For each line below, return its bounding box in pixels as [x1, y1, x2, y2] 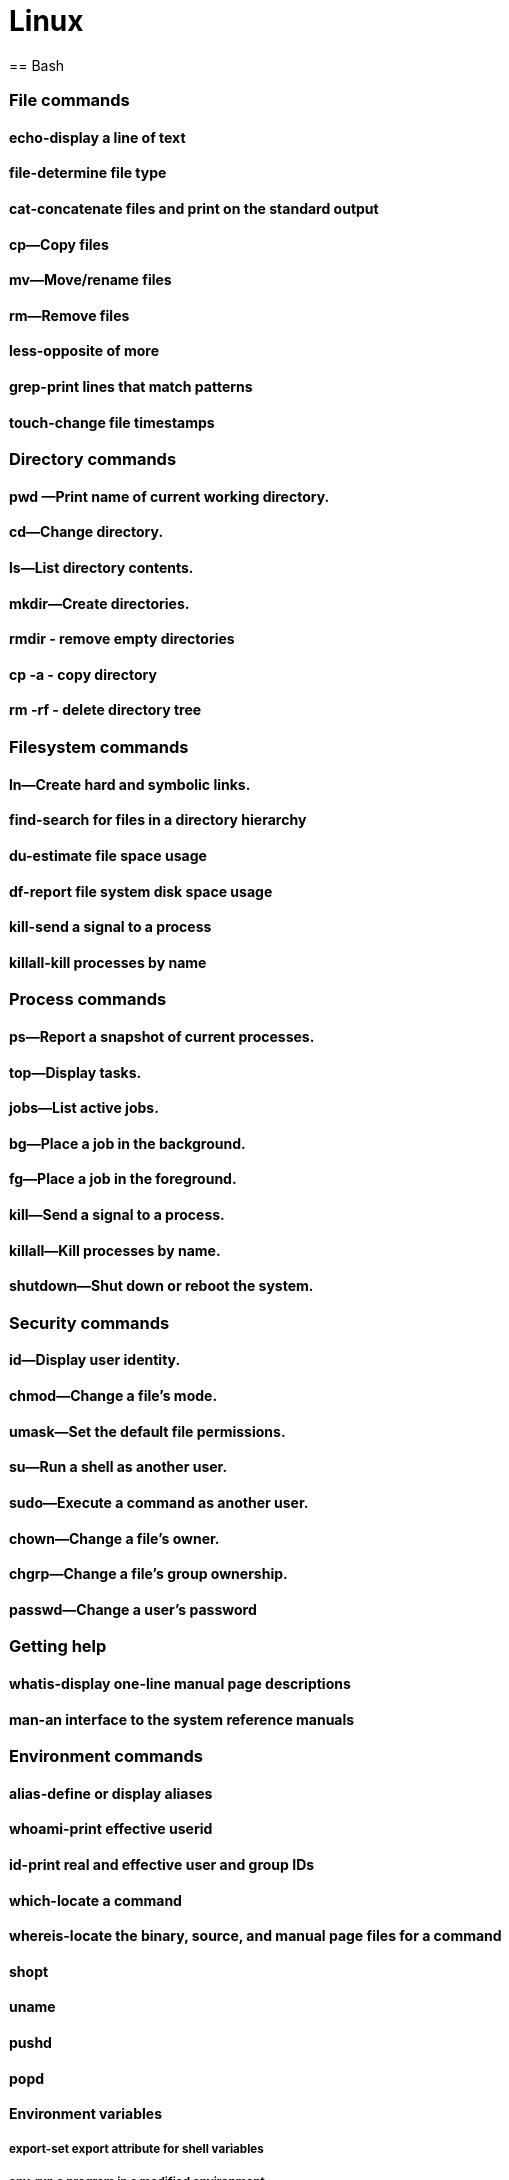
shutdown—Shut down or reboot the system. [9, 1277, 314, 1295]
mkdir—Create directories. [9, 594, 190, 612]
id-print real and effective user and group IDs [9, 1855, 315, 1873]
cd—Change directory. [9, 523, 164, 541]
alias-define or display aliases [9, 1784, 213, 1802]
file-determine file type [9, 164, 167, 182]
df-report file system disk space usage [9, 882, 273, 900]
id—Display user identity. [9, 1351, 181, 1369]
